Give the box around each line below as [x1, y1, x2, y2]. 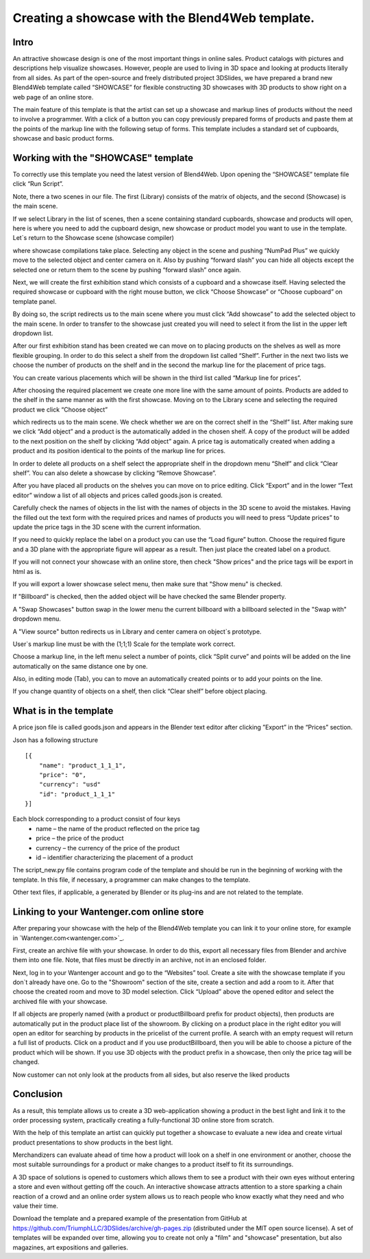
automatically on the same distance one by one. [12, 662, 148, 670]
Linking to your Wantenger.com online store [12, 906, 204, 918]
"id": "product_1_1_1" [38, 790, 116, 798]
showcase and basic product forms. [12, 134, 114, 143]
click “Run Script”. [12, 180, 64, 188]
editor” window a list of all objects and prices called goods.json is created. [12, 491, 223, 499]
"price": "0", [38, 771, 87, 778]
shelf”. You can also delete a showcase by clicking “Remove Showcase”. [12, 469, 217, 477]
